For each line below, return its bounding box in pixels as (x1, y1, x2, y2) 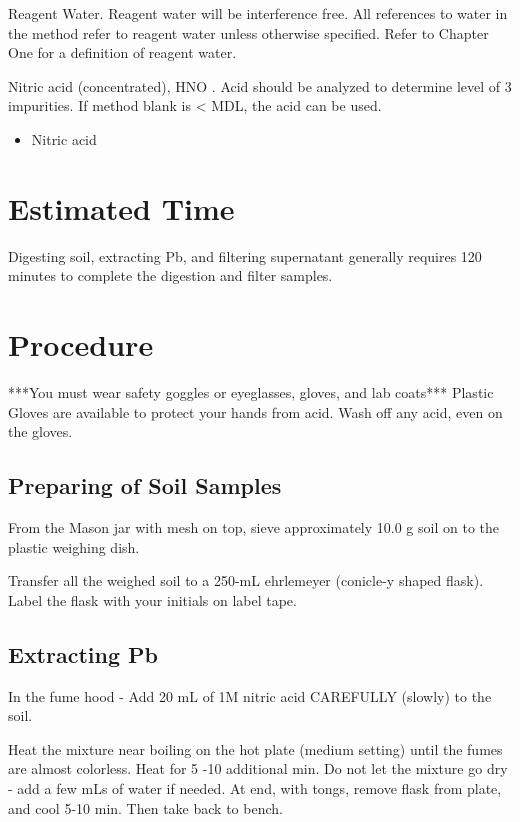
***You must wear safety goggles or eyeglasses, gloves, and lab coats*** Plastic (8, 382, 494, 402)
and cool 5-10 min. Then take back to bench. (8, 797, 283, 818)
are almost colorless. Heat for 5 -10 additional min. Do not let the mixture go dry (8, 758, 508, 779)
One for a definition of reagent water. (8, 42, 237, 63)
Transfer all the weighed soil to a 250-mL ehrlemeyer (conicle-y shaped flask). (8, 570, 484, 591)
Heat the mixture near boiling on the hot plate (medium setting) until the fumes (8, 738, 503, 759)
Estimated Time (8, 187, 235, 228)
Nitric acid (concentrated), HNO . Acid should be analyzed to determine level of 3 (8, 75, 512, 96)
